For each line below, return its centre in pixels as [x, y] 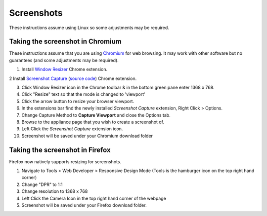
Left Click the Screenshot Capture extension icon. [72, 129]
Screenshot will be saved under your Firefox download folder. [84, 205]
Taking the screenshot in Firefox [60, 150]
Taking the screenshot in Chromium [66, 42]
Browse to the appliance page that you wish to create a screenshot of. [93, 122]
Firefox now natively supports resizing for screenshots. [65, 162]
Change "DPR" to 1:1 [42, 184]
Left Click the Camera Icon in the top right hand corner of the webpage [94, 198]
